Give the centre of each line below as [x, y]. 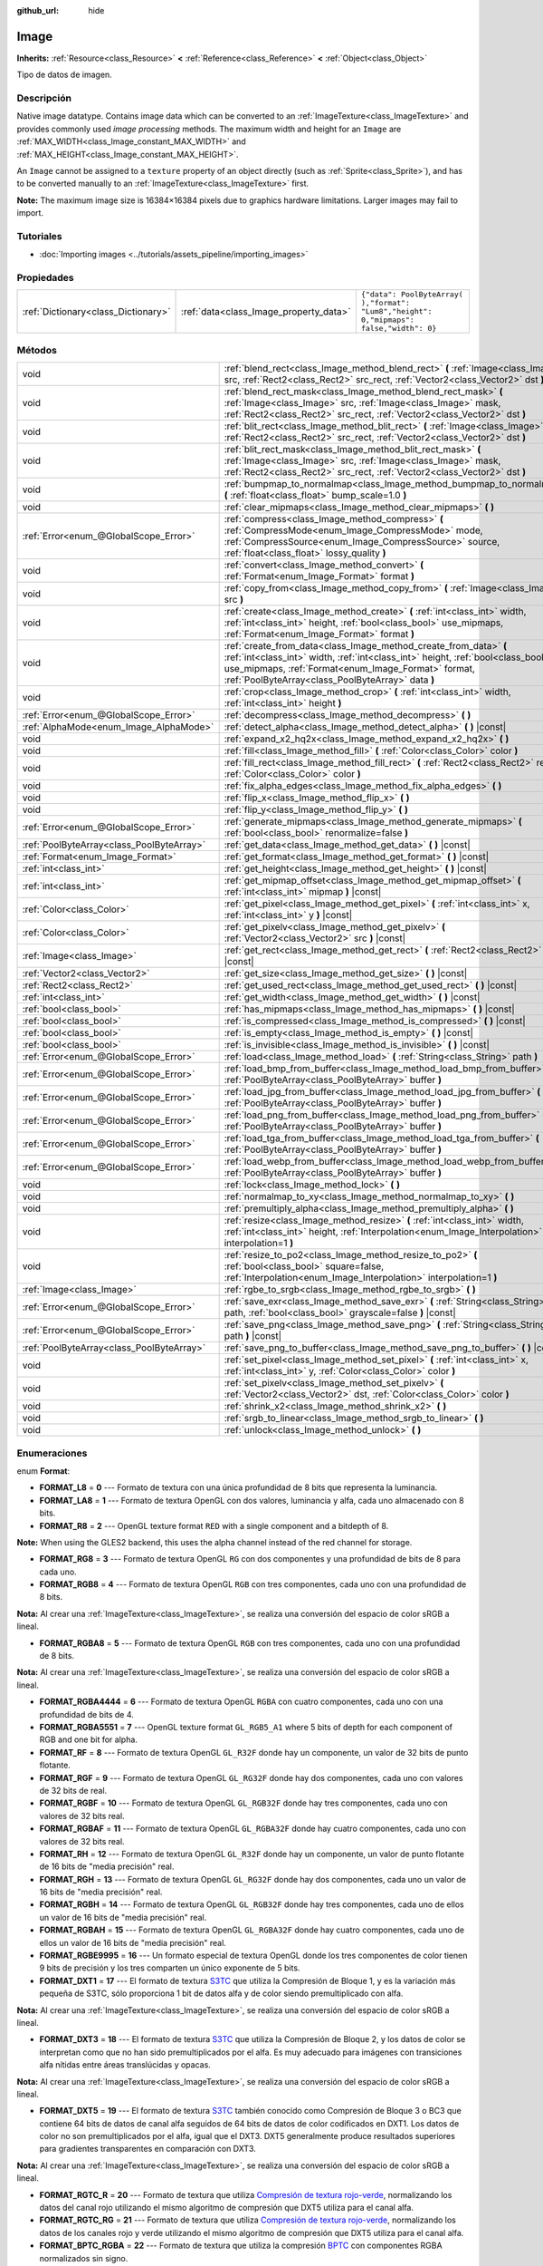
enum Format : [43, 1471]
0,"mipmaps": [388, 320]
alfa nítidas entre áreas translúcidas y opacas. [125, 2065]
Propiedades [45, 278]
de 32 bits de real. [73, 1790]
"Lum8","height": [396, 311]
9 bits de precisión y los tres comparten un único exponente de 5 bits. [170, 1968]
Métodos [37, 350]
